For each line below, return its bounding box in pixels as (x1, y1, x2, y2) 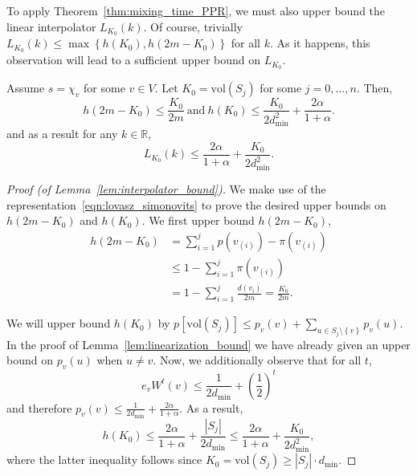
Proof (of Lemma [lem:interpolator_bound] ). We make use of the (6, 181, 326, 197)
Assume (6, 79, 45, 96)
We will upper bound (6, 315, 111, 332)
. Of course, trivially (143, 18, 243, 35)
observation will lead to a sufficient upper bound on (6, 51, 261, 68)
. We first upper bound (141, 212, 255, 229)
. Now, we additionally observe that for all (153, 352, 362, 368)
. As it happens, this (269, 35, 370, 51)
